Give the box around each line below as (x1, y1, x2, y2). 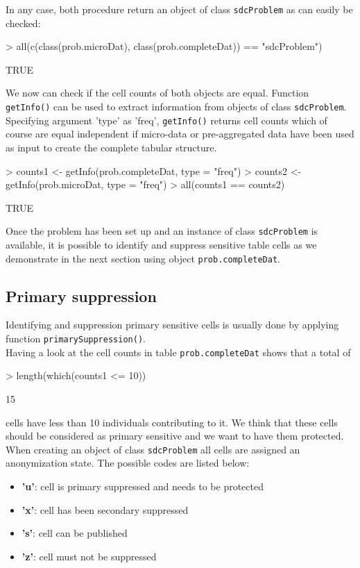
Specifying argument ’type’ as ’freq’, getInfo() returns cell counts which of (6, 112, 327, 127)
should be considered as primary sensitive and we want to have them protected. (6, 428, 344, 443)
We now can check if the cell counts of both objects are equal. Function (6, 85, 309, 100)
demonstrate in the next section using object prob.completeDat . (6, 251, 280, 265)
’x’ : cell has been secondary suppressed (22, 502, 189, 517)
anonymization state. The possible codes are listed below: (6, 456, 250, 470)
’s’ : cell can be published (22, 526, 128, 540)
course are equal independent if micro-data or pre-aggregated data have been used (6, 126, 354, 141)
